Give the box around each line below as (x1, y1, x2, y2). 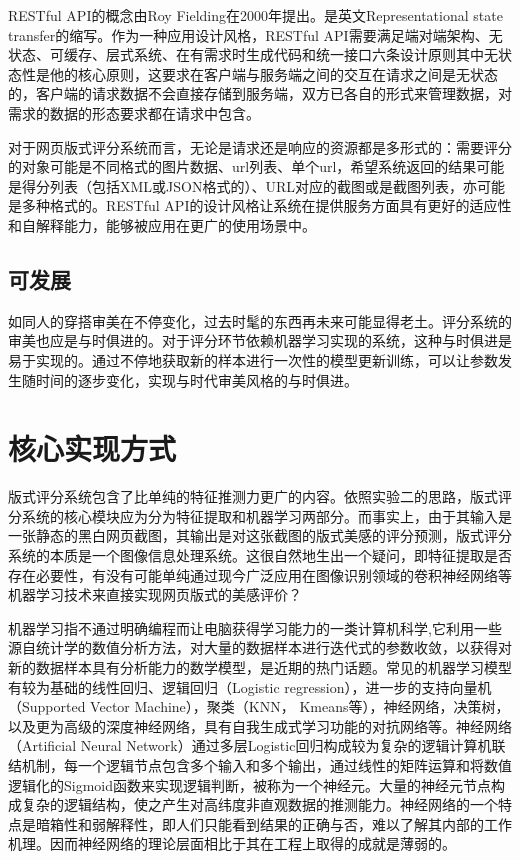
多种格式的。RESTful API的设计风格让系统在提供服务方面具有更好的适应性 (21, 195, 512, 216)
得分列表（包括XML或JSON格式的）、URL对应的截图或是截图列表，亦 (21, 175, 478, 196)
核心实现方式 (8, 428, 177, 469)
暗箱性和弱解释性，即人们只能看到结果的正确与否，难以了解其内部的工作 (35, 813, 512, 834)
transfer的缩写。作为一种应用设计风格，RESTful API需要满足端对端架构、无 (8, 24, 503, 45)
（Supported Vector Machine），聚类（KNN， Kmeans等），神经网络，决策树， (8, 696, 510, 717)
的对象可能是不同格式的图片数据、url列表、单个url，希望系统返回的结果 (8, 156, 477, 177)
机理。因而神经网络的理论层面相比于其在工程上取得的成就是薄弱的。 (8, 833, 456, 854)
